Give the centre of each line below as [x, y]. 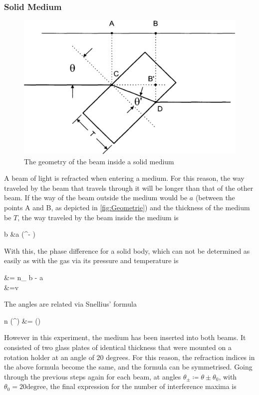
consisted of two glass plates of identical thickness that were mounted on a [118, 347]
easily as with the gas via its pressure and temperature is [91, 260]
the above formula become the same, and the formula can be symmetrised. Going [128, 367]
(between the [215, 197]
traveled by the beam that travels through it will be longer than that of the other [129, 188]
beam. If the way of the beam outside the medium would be [96, 197]
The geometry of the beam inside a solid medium [99, 161]
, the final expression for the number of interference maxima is [141, 386]
